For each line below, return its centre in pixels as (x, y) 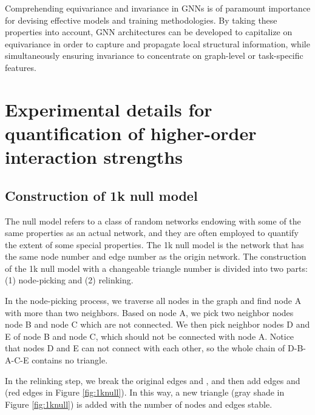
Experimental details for (109, 109)
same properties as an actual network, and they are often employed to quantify (152, 233)
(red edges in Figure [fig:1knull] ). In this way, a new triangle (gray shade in (145, 392)
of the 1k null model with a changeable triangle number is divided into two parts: (156, 268)
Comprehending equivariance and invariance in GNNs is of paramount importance (158, 8)
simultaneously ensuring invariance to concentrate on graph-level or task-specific (154, 56)
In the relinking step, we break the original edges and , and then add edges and (153, 380)
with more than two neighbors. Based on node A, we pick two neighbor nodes (149, 312)
